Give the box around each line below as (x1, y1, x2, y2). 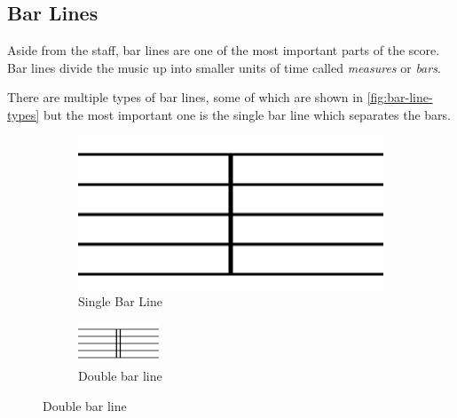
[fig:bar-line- (366, 88, 433, 106)
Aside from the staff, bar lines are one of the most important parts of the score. (7, 41, 440, 59)
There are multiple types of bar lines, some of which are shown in (7, 88, 363, 106)
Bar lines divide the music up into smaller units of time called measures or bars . (7, 58, 441, 76)
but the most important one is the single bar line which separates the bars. (43, 105, 452, 123)
